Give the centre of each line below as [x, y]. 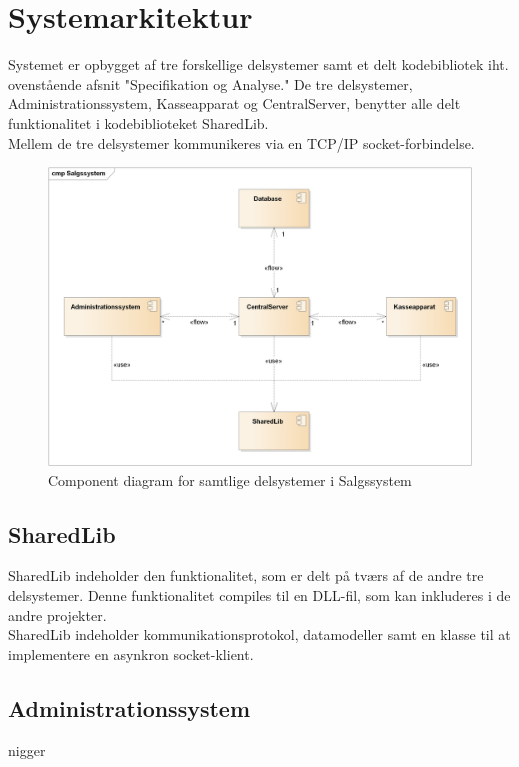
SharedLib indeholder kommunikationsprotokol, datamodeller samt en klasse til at [259, 634]
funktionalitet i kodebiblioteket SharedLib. [138, 122]
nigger [27, 749]
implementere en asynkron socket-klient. [131, 653]
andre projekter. [57, 614]
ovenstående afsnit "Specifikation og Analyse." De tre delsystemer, [210, 83]
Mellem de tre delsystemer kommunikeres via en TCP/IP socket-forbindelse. [241, 142]
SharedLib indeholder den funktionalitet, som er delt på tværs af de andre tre [246, 575]
